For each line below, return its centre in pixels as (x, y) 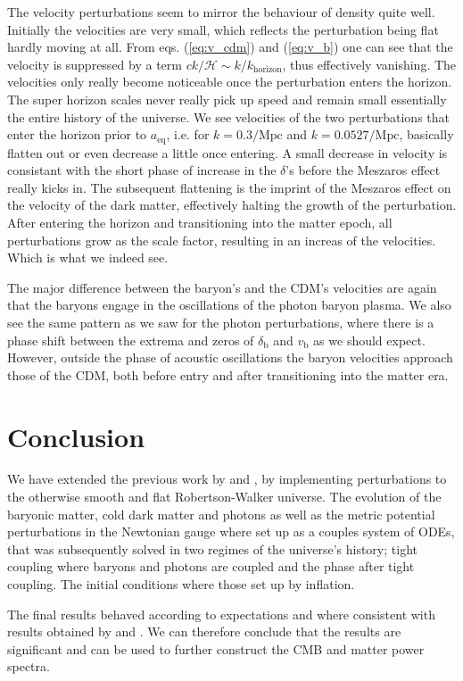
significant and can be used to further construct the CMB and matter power (216, 648)
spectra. (29, 666)
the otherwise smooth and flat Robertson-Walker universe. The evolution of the (224, 497)
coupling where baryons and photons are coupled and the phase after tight (211, 566)
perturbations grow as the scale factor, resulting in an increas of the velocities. (222, 240)
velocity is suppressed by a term (95, 64)
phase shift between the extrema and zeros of (131, 340)
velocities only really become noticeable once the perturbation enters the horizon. (230, 82)
